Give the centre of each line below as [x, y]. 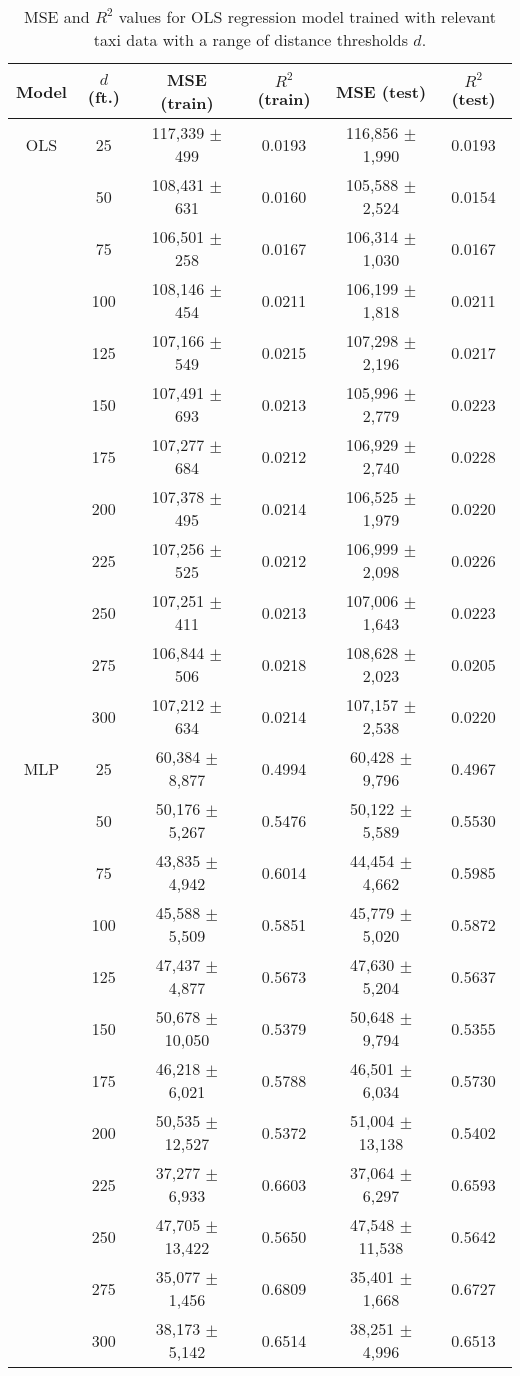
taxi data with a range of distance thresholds [251, 39]
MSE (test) [381, 91]
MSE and [56, 16]
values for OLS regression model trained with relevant [307, 16]
